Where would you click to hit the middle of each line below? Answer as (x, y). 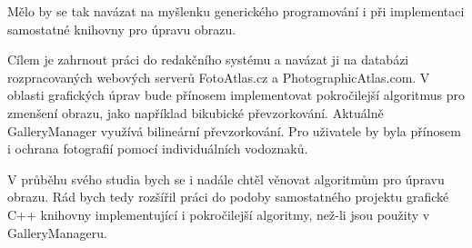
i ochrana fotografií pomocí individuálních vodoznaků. (158, 149)
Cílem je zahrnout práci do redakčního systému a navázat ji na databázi (208, 60)
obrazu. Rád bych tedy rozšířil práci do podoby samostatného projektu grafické (228, 197)
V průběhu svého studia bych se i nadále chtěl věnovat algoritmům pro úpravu (226, 179)
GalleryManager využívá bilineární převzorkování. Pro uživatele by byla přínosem (234, 130)
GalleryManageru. (57, 232)
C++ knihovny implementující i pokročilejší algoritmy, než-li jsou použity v (219, 214)
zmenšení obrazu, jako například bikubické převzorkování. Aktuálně (196, 112)
